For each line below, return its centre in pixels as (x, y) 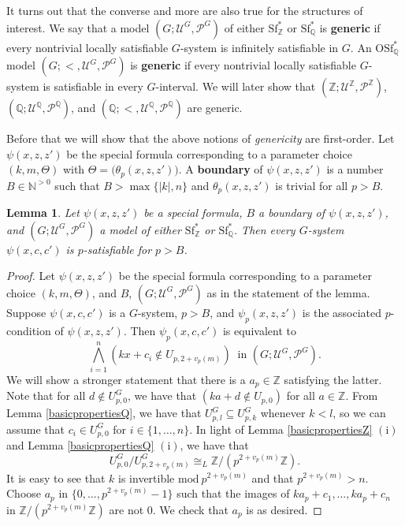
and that (273, 478)
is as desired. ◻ (284, 509)
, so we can (359, 413)
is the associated (342, 312)
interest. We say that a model (78, 27)
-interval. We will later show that (236, 86)
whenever (283, 413)
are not (126, 509)
